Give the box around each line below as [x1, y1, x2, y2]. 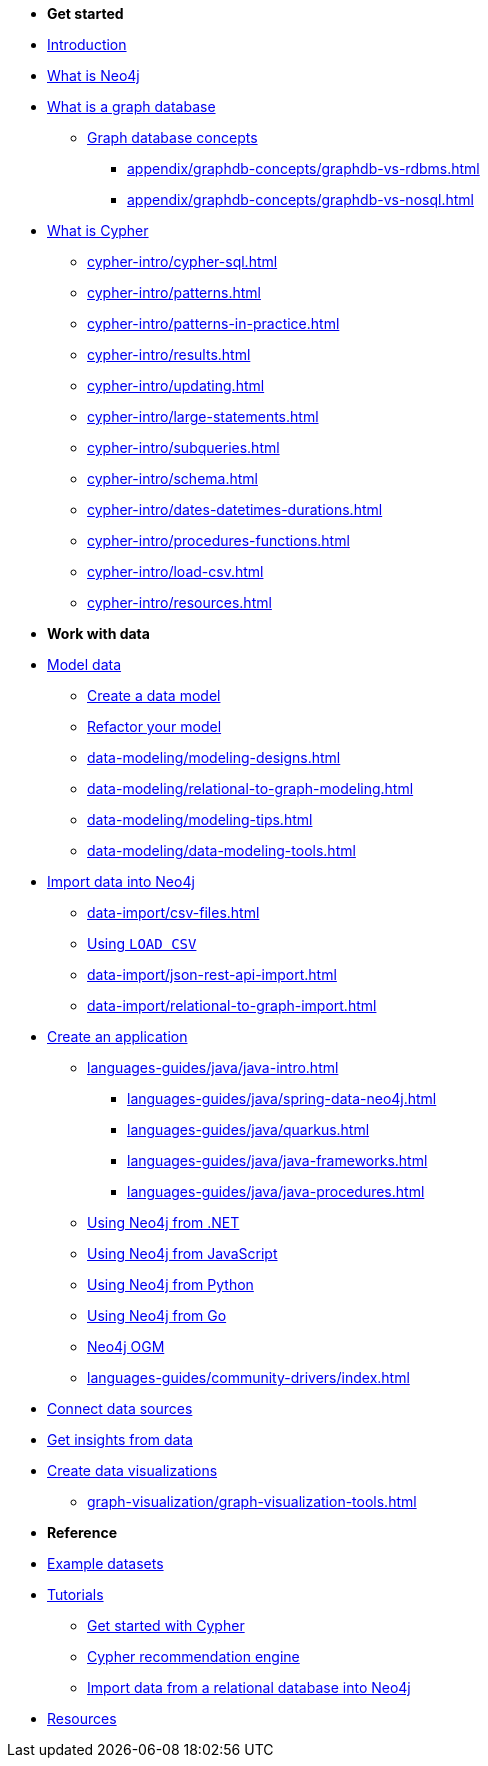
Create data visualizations [47, 1462, 218, 1479]
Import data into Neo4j [47, 873, 195, 890]
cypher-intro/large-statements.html [87, 408, 319, 425]
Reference [47, 1524, 117, 1541]
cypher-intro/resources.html [87, 594, 272, 611]
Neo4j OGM [87, 1338, 165, 1355]
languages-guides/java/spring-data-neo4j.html [127, 1090, 437, 1107]
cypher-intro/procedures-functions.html [87, 532, 350, 549]
